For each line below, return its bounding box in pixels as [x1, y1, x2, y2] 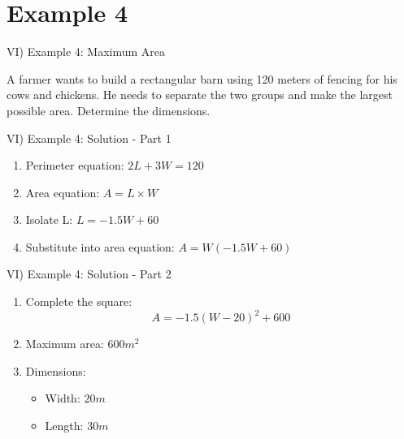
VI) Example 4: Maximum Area [7, 43, 166, 60]
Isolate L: [25, 211, 73, 228]
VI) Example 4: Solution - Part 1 [7, 129, 172, 146]
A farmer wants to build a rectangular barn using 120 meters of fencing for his [7, 70, 397, 87]
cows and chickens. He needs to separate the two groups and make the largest [7, 86, 393, 103]
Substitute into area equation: [25, 238, 175, 255]
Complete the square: [25, 293, 132, 310]
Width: [45, 390, 80, 407]
